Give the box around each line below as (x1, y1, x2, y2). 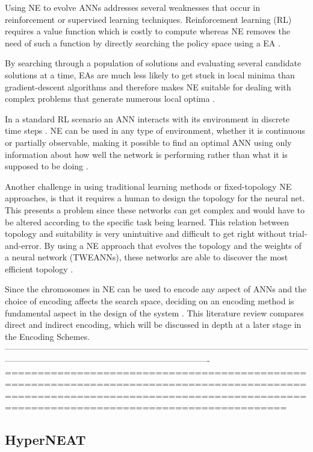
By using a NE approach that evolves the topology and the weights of (44, 239, 302, 251)
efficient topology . (5, 262, 73, 275)
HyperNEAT (5, 430, 86, 449)
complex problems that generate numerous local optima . (5, 92, 215, 105)
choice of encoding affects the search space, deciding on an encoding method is (5, 295, 294, 307)
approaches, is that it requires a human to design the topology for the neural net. (5, 192, 305, 204)
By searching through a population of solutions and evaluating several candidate (5, 57, 302, 69)
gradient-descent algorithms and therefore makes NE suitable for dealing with (5, 80, 291, 93)
